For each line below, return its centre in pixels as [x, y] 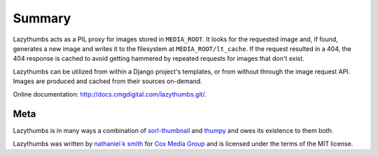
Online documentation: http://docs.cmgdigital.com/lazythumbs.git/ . [110, 94]
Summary [42, 18]
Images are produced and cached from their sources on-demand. [107, 81]
